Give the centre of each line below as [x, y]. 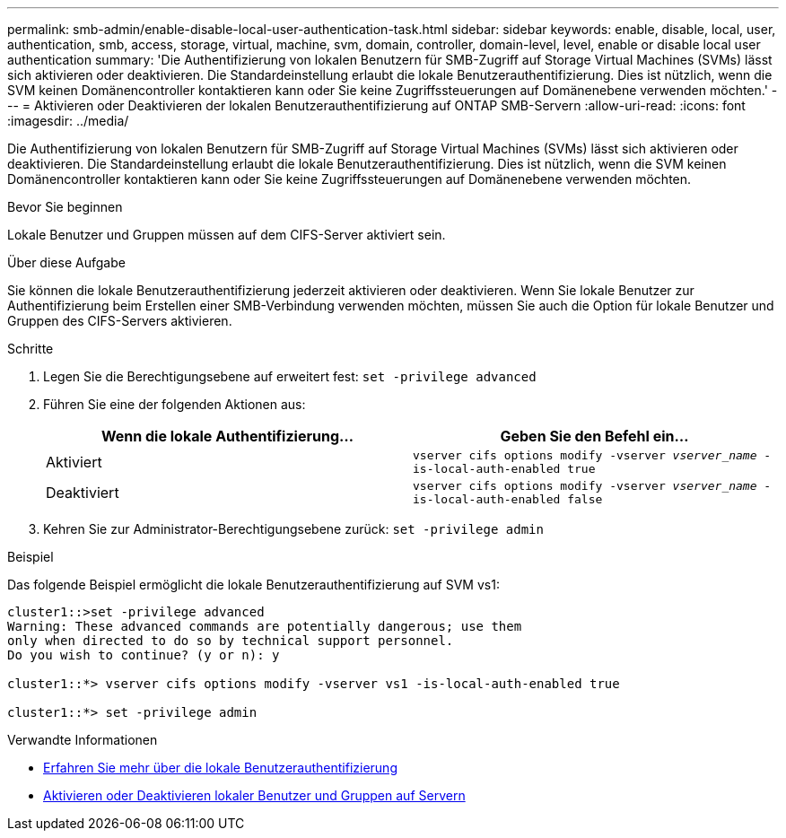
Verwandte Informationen [83, 740]
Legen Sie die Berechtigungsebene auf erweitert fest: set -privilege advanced [290, 376]
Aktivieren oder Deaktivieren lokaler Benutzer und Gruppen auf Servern [254, 795]
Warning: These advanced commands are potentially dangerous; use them [265, 626]
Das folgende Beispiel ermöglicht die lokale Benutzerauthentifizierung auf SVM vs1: [253, 585]
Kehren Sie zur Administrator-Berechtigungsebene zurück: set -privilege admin [293, 529]
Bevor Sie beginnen [65, 207]
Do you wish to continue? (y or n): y [144, 655]
